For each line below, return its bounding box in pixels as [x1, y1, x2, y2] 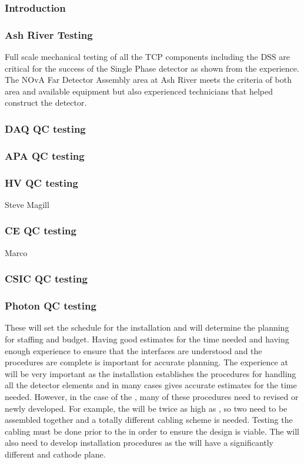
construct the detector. [5, 96, 87, 109]
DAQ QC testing [5, 121, 86, 136]
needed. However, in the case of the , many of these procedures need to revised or [5, 390, 299, 402]
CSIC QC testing [5, 271, 88, 286]
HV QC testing [5, 175, 78, 190]
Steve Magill [5, 198, 49, 210]
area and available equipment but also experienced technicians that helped [5, 85, 273, 97]
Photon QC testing [5, 298, 96, 313]
